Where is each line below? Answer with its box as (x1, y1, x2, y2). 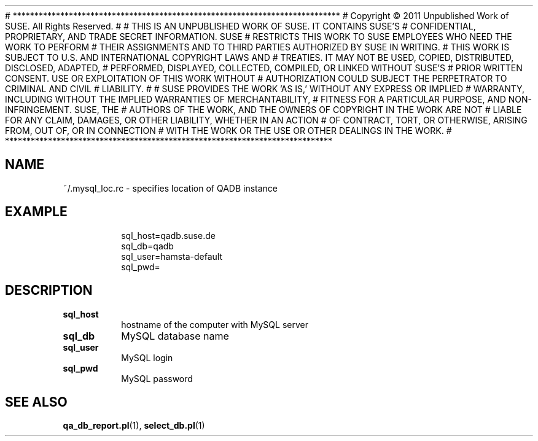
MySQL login (121, 352, 173, 363)
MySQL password (121, 373, 193, 384)
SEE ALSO (5, 394, 68, 410)
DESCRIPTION (5, 283, 93, 299)
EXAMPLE (5, 204, 68, 220)
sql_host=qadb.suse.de (121, 230, 216, 241)
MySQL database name (121, 329, 229, 342)
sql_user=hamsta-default (121, 251, 223, 262)
